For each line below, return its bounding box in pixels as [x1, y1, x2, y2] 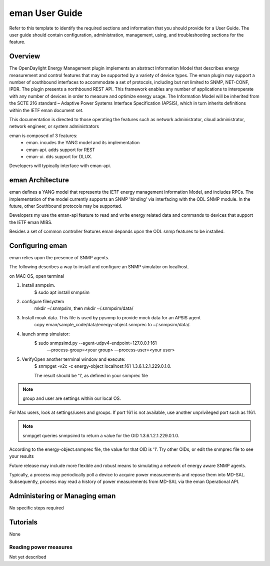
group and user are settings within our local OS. [22, 395, 121, 401]
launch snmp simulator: [21, 331, 70, 337]
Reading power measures [9, 543, 73, 550]
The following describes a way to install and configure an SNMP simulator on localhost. [9, 264, 189, 270]
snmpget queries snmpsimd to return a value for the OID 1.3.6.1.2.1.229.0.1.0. [22, 432, 179, 438]
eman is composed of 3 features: [9, 133, 77, 139]
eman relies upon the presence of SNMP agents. [9, 255, 109, 261]
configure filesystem [21, 298, 64, 305]
